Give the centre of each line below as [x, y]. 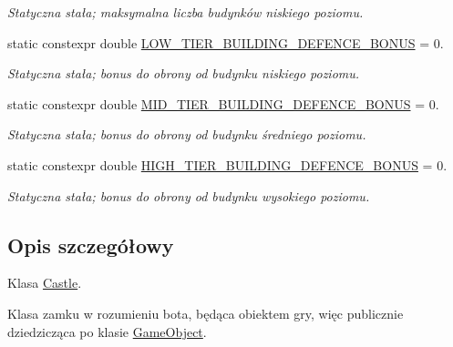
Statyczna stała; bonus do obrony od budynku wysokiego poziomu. [189, 195]
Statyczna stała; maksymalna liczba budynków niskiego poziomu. [185, 12]
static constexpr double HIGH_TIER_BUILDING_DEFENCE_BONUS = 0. [227, 164]
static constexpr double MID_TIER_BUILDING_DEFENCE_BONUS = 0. [223, 103]
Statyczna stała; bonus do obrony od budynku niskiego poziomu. [184, 73]
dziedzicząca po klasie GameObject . [107, 331]
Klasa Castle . [45, 283]
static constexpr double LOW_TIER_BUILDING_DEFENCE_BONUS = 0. [226, 42]
